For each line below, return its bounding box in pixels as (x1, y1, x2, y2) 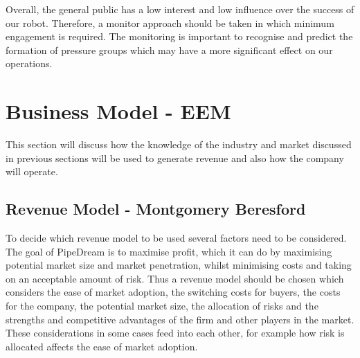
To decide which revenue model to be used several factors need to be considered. (6, 231, 347, 245)
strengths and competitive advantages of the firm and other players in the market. (6, 312, 354, 326)
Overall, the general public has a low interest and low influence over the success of (6, 2, 354, 16)
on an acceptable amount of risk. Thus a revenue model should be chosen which (6, 271, 344, 285)
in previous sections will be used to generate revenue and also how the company (6, 150, 344, 165)
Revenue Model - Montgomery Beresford (6, 198, 306, 220)
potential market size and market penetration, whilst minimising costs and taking (6, 258, 352, 272)
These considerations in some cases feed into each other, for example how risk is (6, 325, 345, 340)
